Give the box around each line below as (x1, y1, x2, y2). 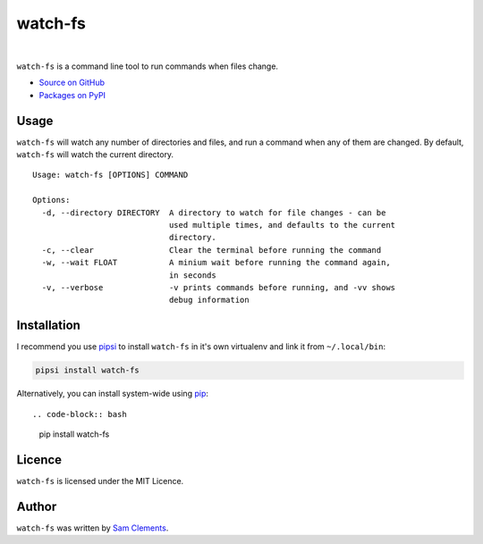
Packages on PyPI (38, 89, 106, 100)
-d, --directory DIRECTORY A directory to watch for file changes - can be (41, 207, 386, 218)
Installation (16, 318, 80, 333)
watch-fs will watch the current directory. (16, 149, 174, 160)
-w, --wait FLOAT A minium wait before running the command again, (41, 257, 391, 268)
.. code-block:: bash (32, 409, 127, 419)
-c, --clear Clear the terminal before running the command (41, 245, 382, 255)
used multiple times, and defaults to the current (168, 220, 396, 230)
